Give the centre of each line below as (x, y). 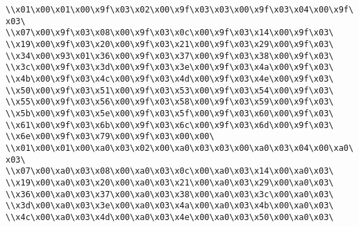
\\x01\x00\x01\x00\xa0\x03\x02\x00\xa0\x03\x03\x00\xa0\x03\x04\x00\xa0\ (180, 148)
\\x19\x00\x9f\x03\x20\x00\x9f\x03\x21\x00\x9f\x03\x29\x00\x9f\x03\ (170, 44)
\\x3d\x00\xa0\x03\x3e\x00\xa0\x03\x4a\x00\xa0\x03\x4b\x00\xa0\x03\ (170, 206)
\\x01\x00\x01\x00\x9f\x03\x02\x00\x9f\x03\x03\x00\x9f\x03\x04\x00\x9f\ (180, 10)
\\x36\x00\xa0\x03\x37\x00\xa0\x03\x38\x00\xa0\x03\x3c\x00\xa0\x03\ (170, 194)
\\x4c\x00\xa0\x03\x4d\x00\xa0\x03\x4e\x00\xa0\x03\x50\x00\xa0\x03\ (170, 217)
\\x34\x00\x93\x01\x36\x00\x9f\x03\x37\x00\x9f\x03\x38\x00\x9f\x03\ (170, 56)
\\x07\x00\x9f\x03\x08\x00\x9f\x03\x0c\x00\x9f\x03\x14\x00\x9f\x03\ (170, 33)
